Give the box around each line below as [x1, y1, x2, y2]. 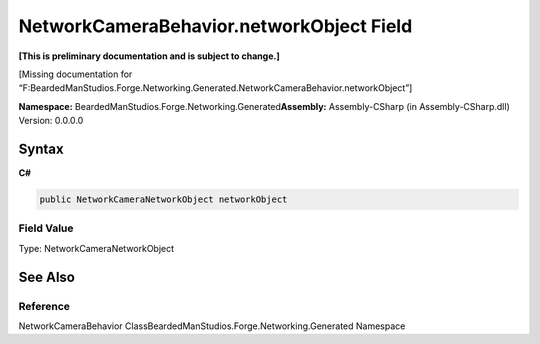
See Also [18, 268, 75, 285]
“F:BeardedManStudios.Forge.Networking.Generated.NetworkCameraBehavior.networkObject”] [18, 82, 413, 94]
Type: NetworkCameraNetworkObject [18, 242, 175, 254]
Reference [18, 299, 70, 313]
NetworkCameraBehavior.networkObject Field [18, 15, 413, 37]
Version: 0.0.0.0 [18, 115, 84, 127]
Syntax [18, 140, 64, 157]
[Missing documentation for [18, 68, 133, 80]
